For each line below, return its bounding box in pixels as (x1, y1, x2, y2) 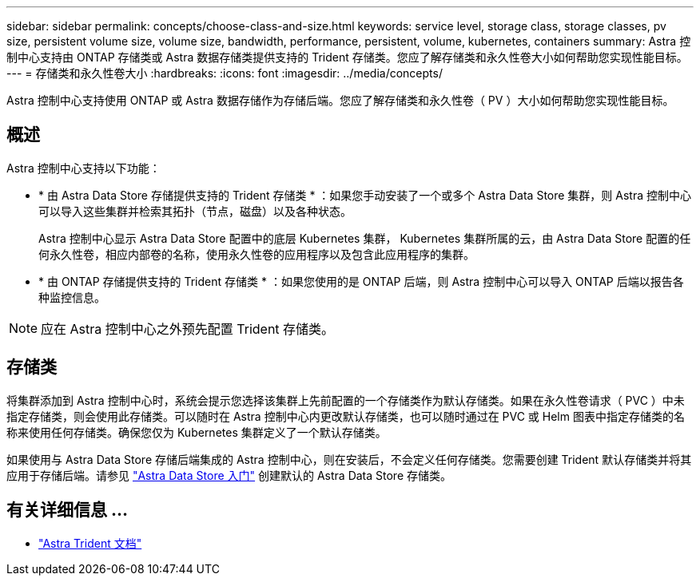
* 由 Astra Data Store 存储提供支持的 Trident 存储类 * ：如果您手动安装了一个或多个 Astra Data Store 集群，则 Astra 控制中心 (38, 188, 691, 202)
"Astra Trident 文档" (38, 536, 142, 550)
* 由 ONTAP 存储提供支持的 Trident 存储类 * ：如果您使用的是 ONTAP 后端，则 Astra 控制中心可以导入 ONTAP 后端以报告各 (38, 274, 684, 288)
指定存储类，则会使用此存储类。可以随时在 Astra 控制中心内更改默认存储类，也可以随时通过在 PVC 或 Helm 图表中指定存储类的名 (6, 409, 685, 423)
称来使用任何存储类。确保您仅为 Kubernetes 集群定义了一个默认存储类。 (6, 425, 387, 439)
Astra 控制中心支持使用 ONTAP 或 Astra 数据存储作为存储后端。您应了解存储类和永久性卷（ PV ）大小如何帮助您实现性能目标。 (6, 93, 674, 107)
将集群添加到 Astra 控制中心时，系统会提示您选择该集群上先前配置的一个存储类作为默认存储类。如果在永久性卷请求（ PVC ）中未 (6, 393, 685, 407)
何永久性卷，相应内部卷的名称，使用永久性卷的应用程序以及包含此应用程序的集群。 (38, 247, 475, 261)
